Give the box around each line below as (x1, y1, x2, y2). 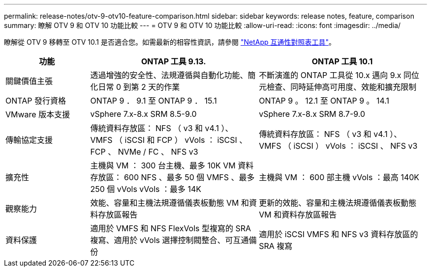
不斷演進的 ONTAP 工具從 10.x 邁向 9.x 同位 (259, 70, 420, 80)
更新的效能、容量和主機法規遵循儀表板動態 (259, 198, 417, 208)
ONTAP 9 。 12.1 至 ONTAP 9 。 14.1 (259, 96, 390, 106)
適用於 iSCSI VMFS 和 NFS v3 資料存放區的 (259, 229, 418, 239)
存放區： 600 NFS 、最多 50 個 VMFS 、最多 (90, 172, 255, 182)
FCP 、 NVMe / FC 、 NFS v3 (90, 147, 198, 157)
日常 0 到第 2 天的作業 (98, 82, 180, 92)
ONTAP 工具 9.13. (141, 56, 206, 66)
